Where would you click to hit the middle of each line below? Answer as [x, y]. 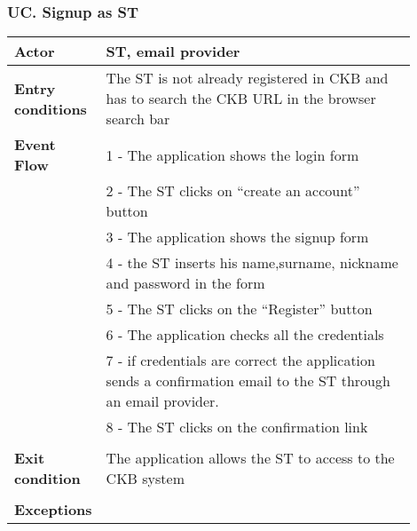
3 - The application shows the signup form [237, 237]
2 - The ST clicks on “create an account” [233, 191]
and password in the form [185, 283]
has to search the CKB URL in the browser [241, 99]
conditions [51, 108]
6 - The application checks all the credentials [245, 335]
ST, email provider [173, 52]
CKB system [145, 479]
